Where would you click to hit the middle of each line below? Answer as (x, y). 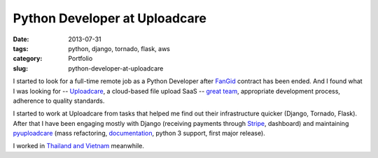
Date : (21, 39)
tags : (21, 48)
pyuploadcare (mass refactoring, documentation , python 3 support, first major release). (139, 134)
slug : (20, 68)
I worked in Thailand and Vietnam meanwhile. (79, 146)
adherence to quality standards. (59, 101)
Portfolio (80, 59)
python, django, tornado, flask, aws (119, 48)
